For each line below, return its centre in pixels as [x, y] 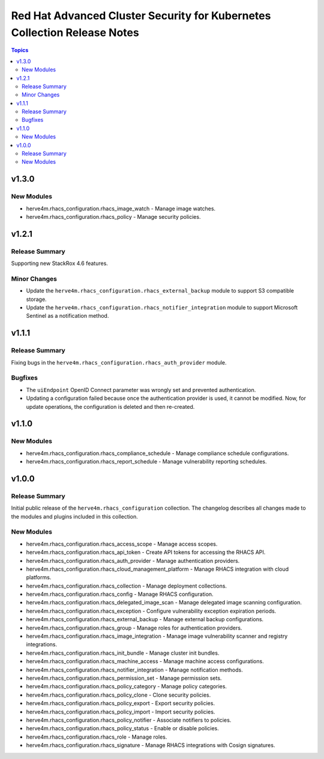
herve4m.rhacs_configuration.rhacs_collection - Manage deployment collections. [127, 586]
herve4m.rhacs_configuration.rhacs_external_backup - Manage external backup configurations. [145, 619]
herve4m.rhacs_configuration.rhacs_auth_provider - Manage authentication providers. [133, 561]
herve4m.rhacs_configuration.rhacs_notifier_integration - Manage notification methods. [134, 670]
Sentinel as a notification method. [67, 316]
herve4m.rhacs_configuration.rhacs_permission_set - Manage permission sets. [124, 678]
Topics [20, 50]
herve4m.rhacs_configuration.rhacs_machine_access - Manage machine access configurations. [145, 661]
